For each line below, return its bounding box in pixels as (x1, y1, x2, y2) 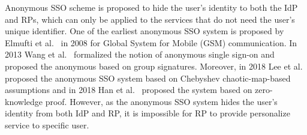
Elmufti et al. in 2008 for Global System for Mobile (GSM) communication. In (5, 36, 297, 49)
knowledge (5, 95, 43, 107)
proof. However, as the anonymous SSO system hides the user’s (45, 95, 278, 107)
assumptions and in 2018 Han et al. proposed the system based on (5, 83, 252, 96)
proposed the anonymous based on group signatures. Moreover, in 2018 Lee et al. (5, 59, 303, 72)
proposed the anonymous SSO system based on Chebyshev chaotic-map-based (5, 71, 291, 84)
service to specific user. (5, 118, 89, 131)
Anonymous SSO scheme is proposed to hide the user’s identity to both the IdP (5, 1, 298, 13)
